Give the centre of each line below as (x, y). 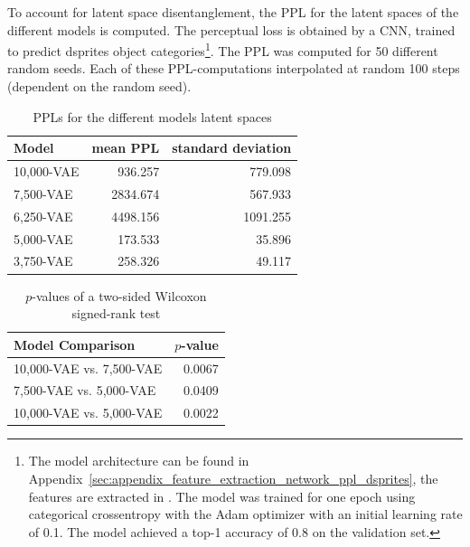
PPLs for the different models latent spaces (152, 116)
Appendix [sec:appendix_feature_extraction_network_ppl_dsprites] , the (233, 478)
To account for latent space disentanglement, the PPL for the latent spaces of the (233, 12)
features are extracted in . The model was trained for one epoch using (222, 496)
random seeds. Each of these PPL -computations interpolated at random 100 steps (234, 68)
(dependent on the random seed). (99, 86)
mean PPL (126, 148)
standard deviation (232, 148)
